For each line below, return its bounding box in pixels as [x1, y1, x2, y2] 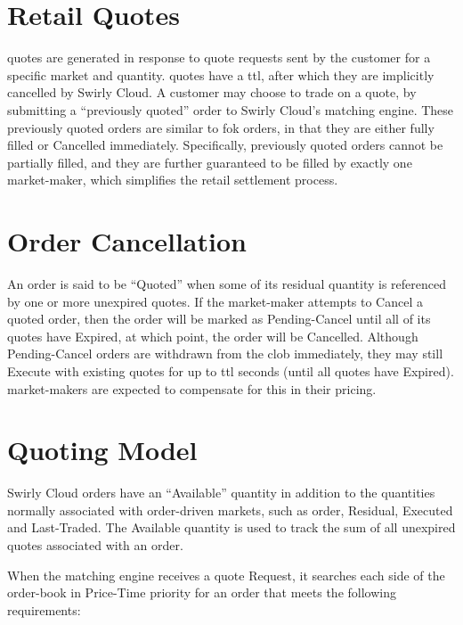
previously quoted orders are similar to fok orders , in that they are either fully [7, 118, 435, 136]
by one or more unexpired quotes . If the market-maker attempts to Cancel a [7, 292, 423, 310]
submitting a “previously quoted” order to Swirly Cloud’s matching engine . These [7, 100, 454, 119]
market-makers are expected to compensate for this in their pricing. [7, 379, 377, 398]
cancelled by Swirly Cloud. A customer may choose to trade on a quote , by [7, 83, 417, 102]
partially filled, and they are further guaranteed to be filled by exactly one [7, 152, 412, 171]
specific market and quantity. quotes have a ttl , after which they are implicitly [7, 65, 435, 84]
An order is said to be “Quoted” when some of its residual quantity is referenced [7, 275, 446, 292]
